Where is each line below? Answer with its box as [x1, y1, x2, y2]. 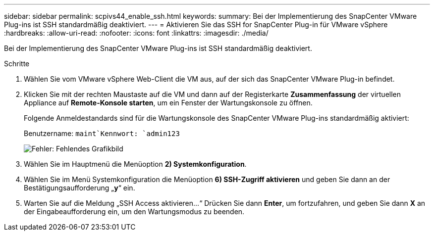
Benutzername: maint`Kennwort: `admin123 [24, 129, 180, 138]
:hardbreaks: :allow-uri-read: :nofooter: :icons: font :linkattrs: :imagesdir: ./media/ [4, 29, 269, 37]
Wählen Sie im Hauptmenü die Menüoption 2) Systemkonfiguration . [24, 160, 247, 168]
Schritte [4, 59, 30, 68]
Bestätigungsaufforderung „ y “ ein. [24, 184, 135, 192]
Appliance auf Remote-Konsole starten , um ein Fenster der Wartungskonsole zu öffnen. [24, 98, 313, 107]
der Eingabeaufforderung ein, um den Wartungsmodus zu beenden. [24, 207, 245, 216]
